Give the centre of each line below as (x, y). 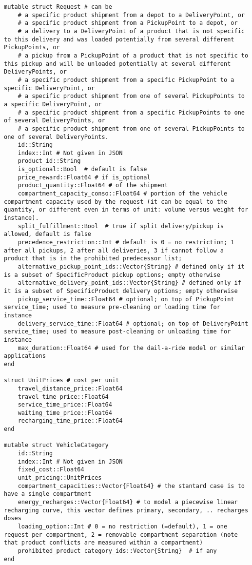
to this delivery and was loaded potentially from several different (119, 39)
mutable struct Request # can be (58, 7)
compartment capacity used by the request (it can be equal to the (116, 202)
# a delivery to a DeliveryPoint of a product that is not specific (131, 31)
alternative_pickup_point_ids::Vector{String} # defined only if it (131, 267)
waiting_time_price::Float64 (65, 413)
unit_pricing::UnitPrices (60, 478)
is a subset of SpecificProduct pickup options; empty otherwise (112, 275)
